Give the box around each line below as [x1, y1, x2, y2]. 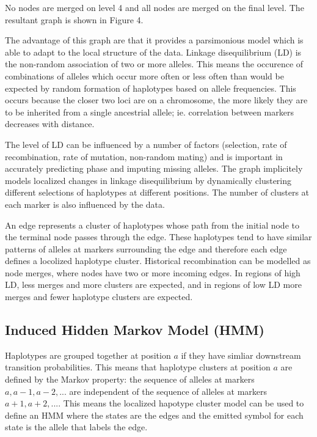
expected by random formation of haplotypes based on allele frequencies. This [5, 81, 296, 94]
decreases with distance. [5, 117, 95, 130]
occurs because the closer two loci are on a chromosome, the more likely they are [5, 94, 308, 106]
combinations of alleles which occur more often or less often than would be [5, 69, 284, 82]
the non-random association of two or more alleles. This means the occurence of [5, 57, 304, 70]
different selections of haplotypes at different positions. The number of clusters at [5, 186, 310, 199]
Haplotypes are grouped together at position [5, 348, 171, 361]
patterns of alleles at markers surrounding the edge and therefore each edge [5, 242, 287, 255]
